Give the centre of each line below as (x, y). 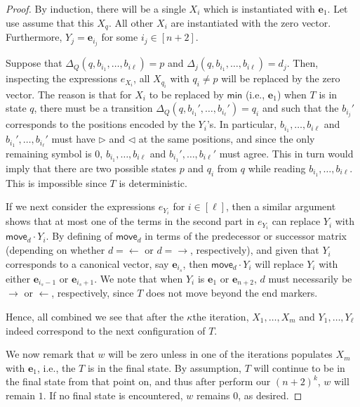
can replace (296, 221)
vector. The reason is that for (69, 94)
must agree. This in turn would (286, 153)
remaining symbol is (49, 153)
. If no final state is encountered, (113, 395)
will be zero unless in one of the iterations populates (220, 354)
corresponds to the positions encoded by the (100, 124)
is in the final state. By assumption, (165, 367)
